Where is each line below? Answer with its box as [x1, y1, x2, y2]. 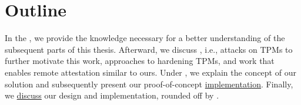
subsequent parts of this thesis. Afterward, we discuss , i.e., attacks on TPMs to [5, 43, 293, 55]
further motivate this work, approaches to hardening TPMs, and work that [5, 55, 275, 67]
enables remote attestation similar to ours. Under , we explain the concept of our [5, 66, 296, 78]
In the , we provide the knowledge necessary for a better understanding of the [5, 32, 285, 44]
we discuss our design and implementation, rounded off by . [5, 89, 219, 101]
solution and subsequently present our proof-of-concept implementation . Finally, [5, 77, 293, 90]
